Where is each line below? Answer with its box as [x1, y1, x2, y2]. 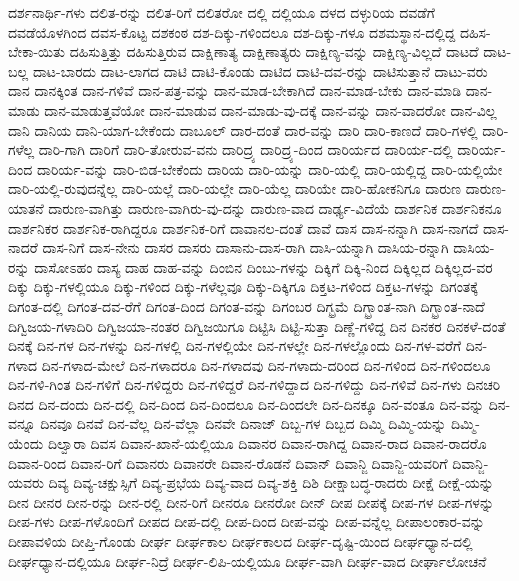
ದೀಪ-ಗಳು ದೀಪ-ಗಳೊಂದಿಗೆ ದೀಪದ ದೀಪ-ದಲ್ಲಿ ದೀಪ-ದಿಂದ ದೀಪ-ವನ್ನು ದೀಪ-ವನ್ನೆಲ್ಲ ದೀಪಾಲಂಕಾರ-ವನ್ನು [8, 511, 485, 532]
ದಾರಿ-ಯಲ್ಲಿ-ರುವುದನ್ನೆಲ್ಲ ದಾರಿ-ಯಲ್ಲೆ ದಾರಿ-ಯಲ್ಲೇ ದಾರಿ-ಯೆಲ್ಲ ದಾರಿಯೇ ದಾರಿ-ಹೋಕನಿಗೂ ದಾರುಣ [8, 178, 462, 199]
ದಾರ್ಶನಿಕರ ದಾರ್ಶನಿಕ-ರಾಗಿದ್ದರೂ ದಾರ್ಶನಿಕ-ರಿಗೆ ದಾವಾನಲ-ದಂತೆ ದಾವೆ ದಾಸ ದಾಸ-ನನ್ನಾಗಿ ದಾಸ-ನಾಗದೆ [8, 217, 479, 238]
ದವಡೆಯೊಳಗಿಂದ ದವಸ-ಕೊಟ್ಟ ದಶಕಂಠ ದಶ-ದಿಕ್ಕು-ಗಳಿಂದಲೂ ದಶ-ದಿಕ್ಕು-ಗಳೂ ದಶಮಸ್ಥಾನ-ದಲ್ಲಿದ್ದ [8, 21, 456, 42]
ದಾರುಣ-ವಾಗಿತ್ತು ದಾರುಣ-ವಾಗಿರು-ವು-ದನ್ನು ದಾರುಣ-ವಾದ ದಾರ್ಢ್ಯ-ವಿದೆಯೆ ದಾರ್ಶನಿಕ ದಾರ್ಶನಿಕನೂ [48, 197, 502, 218]
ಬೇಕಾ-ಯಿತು [8, 41, 65, 62]
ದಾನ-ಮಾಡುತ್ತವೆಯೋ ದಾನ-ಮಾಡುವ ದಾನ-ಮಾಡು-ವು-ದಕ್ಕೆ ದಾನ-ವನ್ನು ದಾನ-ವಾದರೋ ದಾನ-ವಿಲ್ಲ [44, 99, 497, 120]
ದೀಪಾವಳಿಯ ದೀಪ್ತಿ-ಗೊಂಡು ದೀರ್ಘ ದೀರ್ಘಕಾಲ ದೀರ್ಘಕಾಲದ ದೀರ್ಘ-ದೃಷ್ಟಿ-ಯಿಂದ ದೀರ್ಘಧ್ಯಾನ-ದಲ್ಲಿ [8, 531, 473, 552]
